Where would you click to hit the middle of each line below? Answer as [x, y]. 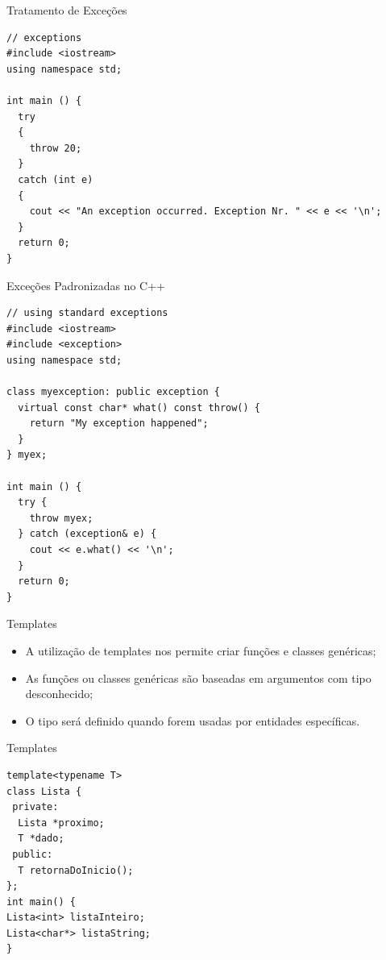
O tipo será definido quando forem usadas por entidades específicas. [193, 720]
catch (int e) [56, 179]
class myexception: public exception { [113, 392]
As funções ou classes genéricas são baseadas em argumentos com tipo [198, 677]
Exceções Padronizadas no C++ [86, 285]
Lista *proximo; [61, 823]
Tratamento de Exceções [67, 10]
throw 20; [56, 148]
